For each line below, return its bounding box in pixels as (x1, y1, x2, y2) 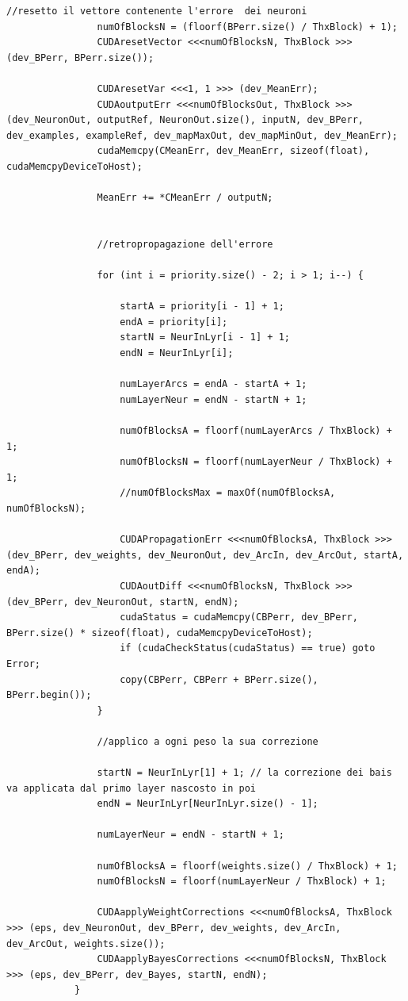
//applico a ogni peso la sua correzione (97, 735, 318, 747)
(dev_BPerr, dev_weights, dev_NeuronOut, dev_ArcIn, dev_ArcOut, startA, (6, 549, 404, 561)
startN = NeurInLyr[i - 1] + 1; (120, 332, 290, 343)
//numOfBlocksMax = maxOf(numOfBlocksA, (120, 487, 336, 499)
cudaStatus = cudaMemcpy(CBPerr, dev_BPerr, (120, 612, 358, 623)
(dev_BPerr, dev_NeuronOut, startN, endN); (6, 596, 239, 608)
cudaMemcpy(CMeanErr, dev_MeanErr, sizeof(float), (97, 145, 370, 157)
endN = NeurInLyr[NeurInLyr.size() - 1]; (97, 798, 318, 810)
